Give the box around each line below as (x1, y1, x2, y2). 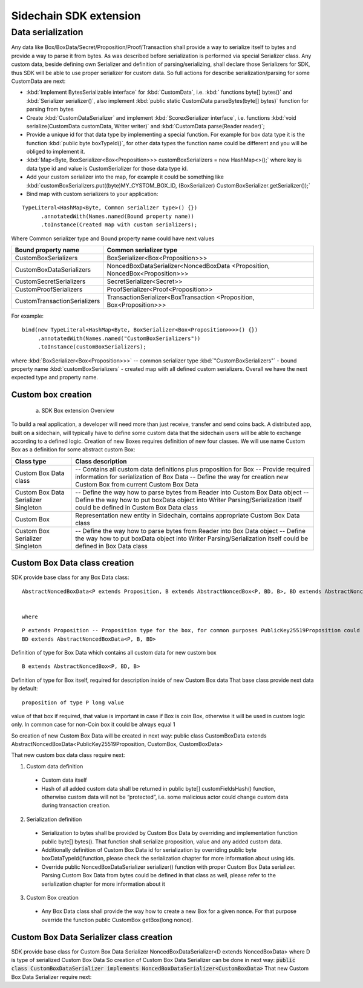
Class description (75, 457, 127, 465)
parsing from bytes (26, 106, 74, 113)
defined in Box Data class (75, 541, 148, 550)
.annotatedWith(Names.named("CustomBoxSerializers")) (38, 335, 201, 342)
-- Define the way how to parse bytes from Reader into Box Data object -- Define (75, 526, 306, 535)
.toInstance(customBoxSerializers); (38, 344, 146, 350)
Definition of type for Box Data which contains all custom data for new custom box (11, 649, 217, 656)
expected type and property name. (11, 374, 98, 381)
